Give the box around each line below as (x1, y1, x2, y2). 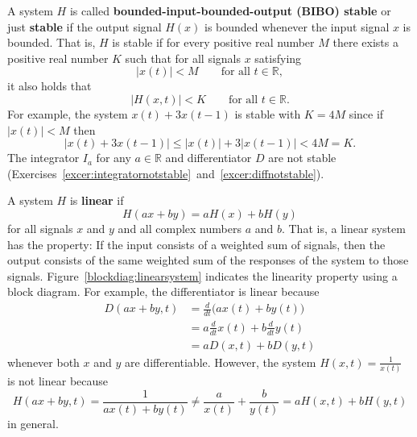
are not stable (268, 149, 336, 166)
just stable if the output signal (7, 18, 162, 35)
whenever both (7, 353, 80, 370)
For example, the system (7, 105, 128, 122)
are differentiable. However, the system (125, 353, 316, 370)
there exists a (332, 34, 398, 51)
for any (96, 149, 131, 166)
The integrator (7, 149, 80, 166)
